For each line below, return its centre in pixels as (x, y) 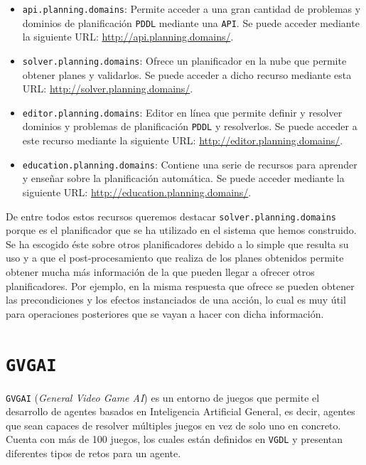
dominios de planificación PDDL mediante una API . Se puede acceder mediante (191, 22)
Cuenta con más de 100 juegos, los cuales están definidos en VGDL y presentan (174, 439)
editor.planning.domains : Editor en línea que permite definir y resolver (182, 112)
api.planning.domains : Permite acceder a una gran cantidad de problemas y (192, 9)
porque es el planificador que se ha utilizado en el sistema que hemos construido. (181, 230)
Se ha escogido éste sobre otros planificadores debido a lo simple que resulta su (177, 244)
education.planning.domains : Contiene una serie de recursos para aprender (190, 164)
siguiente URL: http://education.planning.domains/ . (137, 192)
